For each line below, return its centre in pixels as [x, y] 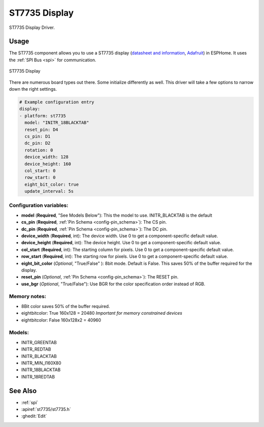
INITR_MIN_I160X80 [41, 363]
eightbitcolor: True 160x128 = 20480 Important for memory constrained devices [102, 313]
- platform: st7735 [43, 116]
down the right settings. [33, 89]
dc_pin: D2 [38, 143]
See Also [23, 390]
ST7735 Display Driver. [32, 27]
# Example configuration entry [57, 102]
